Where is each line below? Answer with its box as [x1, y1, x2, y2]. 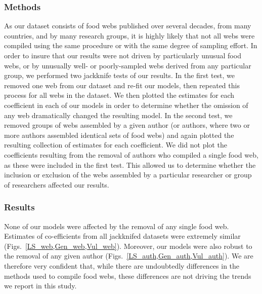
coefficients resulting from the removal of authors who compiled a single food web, [4, 149, 258, 160]
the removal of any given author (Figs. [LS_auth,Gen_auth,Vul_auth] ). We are [4, 250, 253, 261]
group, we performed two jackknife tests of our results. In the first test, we [4, 70, 235, 81]
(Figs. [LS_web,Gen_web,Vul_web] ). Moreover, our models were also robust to [4, 240, 252, 251]
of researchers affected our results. [4, 179, 109, 190]
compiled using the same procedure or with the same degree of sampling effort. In [4, 40, 257, 51]
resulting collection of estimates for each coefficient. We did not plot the [4, 139, 227, 150]
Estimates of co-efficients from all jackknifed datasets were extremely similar [4, 231, 241, 241]
